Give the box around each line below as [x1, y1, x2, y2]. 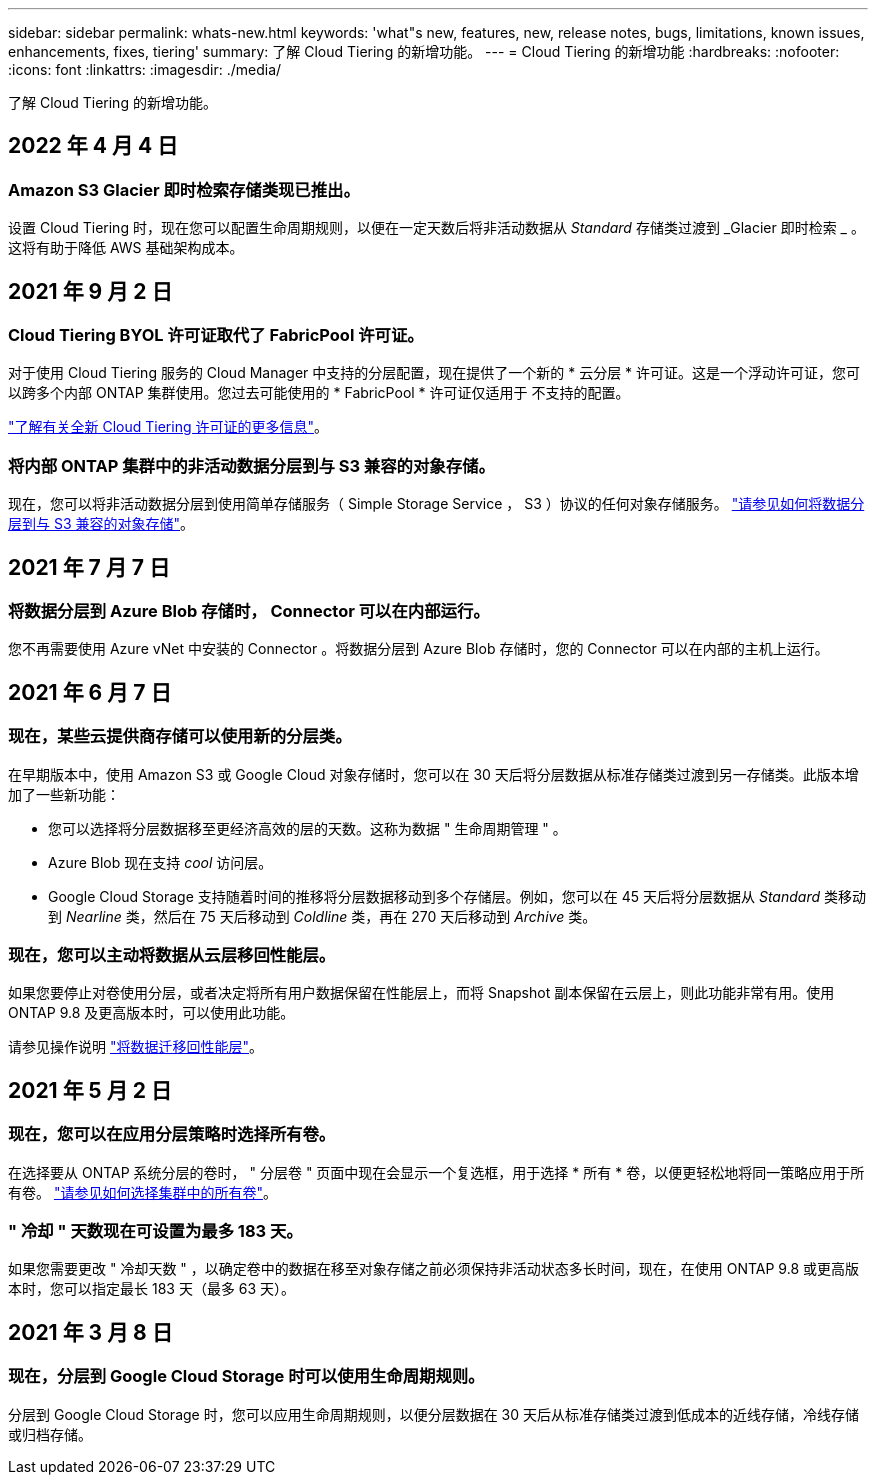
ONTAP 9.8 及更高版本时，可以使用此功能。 [8, 1004, 295, 1022]
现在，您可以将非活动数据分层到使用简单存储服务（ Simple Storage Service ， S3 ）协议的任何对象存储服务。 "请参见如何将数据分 [8, 495, 865, 513]
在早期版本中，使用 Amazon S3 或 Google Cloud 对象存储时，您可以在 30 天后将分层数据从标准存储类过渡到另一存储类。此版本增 [8, 765, 859, 783]
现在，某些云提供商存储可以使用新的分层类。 [8, 726, 352, 747]
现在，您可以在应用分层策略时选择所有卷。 [8, 1124, 336, 1145]
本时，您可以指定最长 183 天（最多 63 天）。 [8, 1280, 296, 1298]
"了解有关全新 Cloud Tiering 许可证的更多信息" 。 [8, 418, 328, 436]
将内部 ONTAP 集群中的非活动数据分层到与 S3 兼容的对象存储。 [8, 455, 495, 476]
